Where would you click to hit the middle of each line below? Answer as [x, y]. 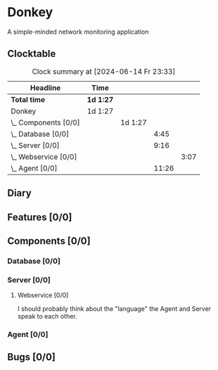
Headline [45, 87]
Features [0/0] [40, 217]
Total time [28, 99]
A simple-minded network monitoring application [78, 32]
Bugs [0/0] [32, 357]
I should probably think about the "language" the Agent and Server [114, 309]
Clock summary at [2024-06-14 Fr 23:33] [104, 71]
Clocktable [32, 54]
